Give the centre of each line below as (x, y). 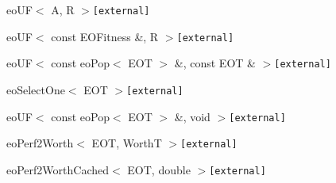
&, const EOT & (215, 63)
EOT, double (159, 169)
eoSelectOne (36, 89)
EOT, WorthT (127, 143)
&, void (192, 116)
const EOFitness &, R (105, 36)
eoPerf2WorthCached (58, 169)
